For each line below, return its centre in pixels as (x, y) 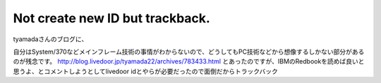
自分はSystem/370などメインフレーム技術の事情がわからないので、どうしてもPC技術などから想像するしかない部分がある (189, 52)
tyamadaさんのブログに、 (50, 39)
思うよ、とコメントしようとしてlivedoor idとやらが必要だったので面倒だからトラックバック (145, 71)
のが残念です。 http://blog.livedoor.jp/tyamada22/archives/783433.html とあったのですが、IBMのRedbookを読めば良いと (189, 61)
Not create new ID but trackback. (112, 18)
